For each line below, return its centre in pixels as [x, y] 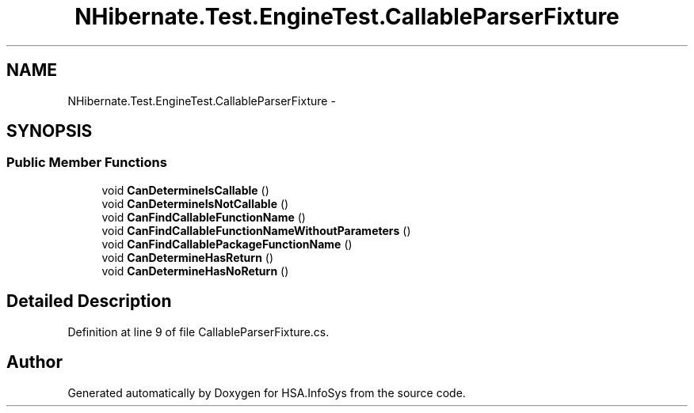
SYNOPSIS [50, 131]
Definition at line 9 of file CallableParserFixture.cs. [198, 332]
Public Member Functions [87, 163]
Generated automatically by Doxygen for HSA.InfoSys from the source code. [267, 392]
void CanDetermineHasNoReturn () [195, 271]
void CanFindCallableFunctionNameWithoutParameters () [256, 230]
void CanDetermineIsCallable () [185, 190]
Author [34, 362]
